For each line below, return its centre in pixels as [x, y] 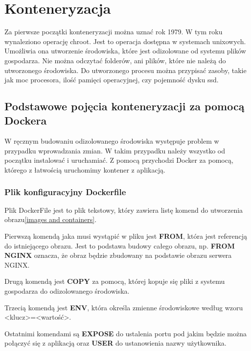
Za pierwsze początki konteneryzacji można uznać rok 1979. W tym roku [114, 32]
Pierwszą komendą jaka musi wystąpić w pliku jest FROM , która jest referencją [126, 236]
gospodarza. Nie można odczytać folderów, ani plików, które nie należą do [115, 60]
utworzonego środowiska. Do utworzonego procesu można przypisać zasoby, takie [125, 70]
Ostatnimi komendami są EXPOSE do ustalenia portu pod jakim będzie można [126, 333]
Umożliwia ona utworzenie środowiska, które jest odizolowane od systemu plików [125, 51]
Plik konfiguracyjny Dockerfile [65, 191]
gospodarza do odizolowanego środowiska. [67, 291]
